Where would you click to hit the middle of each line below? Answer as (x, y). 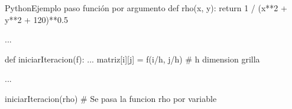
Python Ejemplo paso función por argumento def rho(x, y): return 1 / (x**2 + (146, 8)
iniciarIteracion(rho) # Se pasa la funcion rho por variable (111, 98)
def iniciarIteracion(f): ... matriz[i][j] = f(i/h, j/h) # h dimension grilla (132, 59)
